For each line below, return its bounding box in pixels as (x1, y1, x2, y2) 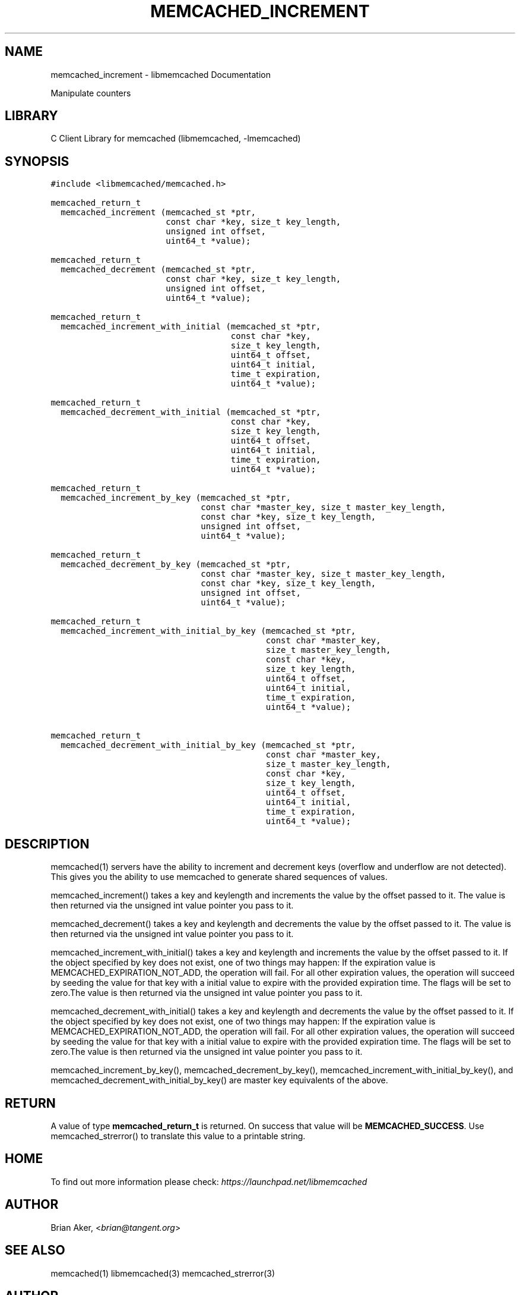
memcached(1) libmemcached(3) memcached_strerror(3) (50, 1268, 275, 1278)
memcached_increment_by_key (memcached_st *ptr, (61, 493, 291, 503)
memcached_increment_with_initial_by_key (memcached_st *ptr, (61, 626, 356, 636)
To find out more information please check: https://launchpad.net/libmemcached (50, 1176, 367, 1187)
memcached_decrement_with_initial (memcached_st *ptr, (61, 407, 321, 417)
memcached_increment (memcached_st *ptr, (61, 208, 256, 218)
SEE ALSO (5, 1243, 65, 1258)
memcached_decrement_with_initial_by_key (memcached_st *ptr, (61, 740, 356, 750)
